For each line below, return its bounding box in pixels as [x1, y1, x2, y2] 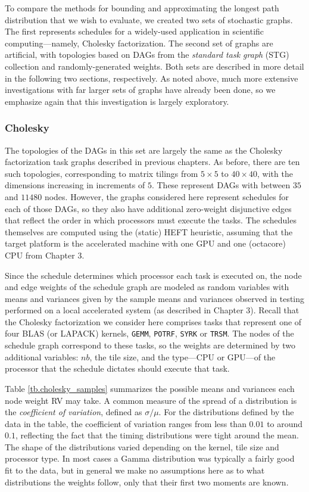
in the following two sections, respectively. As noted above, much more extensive [5, 71, 298, 84]
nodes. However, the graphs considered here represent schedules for [44, 190, 289, 203]
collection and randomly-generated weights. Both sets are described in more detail [5, 60, 304, 72]
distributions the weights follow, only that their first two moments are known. [5, 475, 289, 488]
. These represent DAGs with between [151, 179, 291, 191]
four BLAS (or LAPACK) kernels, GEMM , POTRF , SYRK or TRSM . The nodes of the [5, 327, 294, 340]
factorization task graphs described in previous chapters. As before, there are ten [5, 155, 300, 168]
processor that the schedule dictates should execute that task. [5, 362, 230, 375]
